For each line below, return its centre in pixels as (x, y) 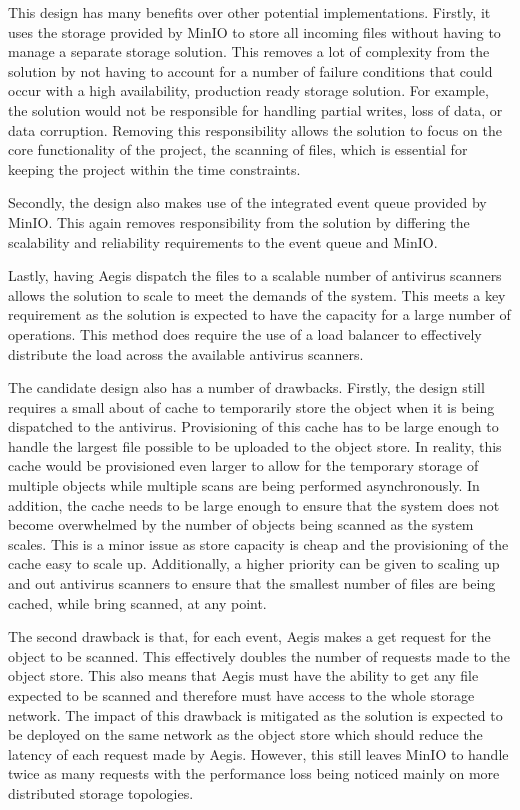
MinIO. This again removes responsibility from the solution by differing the (239, 221)
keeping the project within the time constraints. (154, 168)
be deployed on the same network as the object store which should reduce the (245, 734)
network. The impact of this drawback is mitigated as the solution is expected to (255, 714)
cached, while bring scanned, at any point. (137, 602)
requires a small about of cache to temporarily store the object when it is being (251, 406)
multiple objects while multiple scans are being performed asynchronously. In (244, 485)
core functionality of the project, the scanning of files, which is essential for (238, 149)
